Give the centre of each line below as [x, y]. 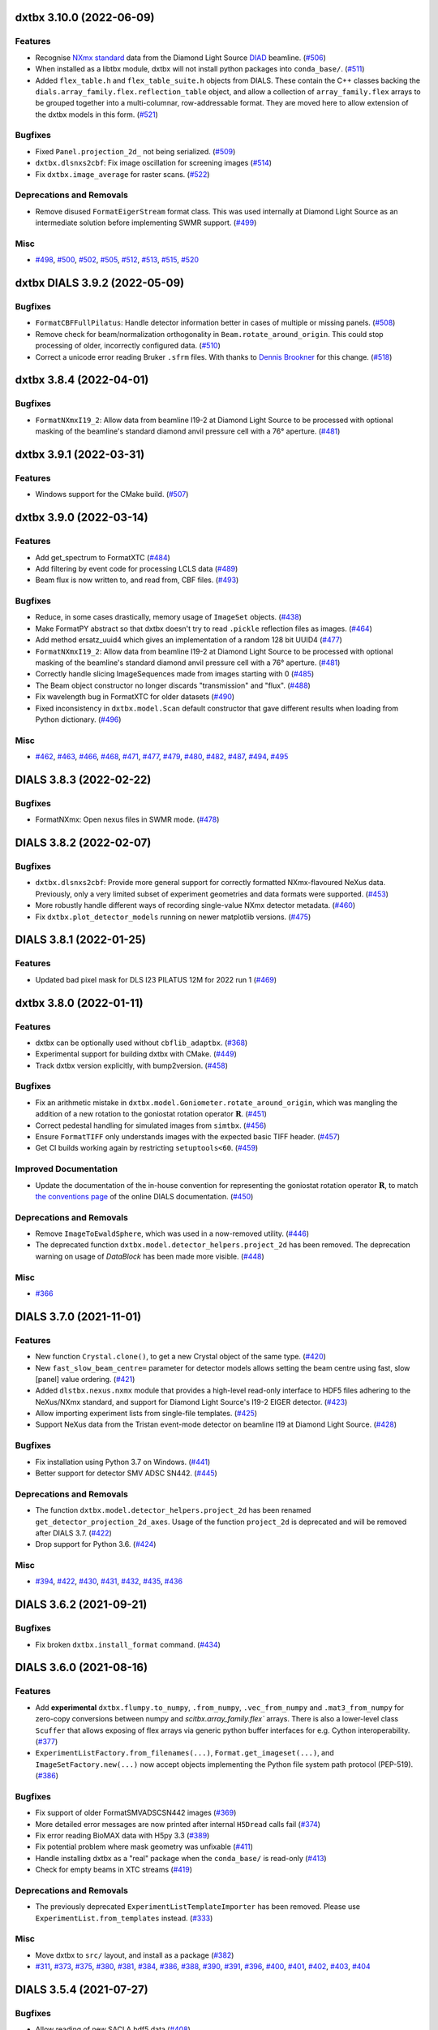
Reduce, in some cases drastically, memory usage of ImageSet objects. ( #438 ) [168, 617]
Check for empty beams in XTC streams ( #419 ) [114, 1870]
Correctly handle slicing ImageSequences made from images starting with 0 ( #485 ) [175, 674]
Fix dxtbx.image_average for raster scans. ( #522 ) [122, 174]
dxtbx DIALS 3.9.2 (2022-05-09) [100, 283]
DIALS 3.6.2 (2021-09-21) [81, 1605]
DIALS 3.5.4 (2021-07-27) [82, 1990]
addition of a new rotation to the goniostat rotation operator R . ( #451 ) [151, 1114]
